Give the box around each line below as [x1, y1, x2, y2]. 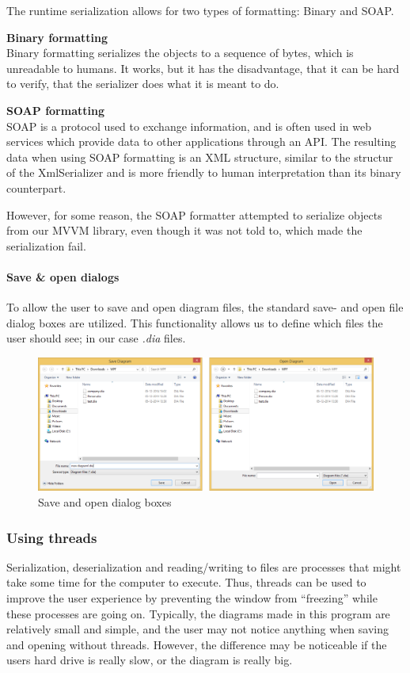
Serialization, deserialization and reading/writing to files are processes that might [6, 558, 401, 575]
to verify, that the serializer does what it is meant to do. [6, 75, 279, 92]
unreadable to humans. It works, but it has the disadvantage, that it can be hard [6, 59, 400, 76]
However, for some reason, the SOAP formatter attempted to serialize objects [6, 206, 382, 223]
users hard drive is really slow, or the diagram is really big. [6, 652, 293, 668]
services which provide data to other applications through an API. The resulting [6, 133, 397, 150]
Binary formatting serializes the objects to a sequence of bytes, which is [6, 44, 354, 61]
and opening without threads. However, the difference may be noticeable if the [6, 636, 387, 652]
